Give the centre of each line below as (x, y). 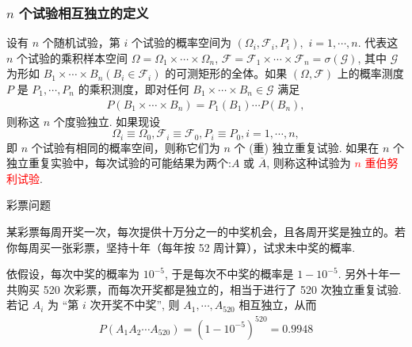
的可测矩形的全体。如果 (226, 73)
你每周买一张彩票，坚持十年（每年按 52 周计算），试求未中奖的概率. (181, 247)
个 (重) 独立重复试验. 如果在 (307, 147)
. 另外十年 (364, 274)
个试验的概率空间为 (181, 42)
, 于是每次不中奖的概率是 (229, 274)
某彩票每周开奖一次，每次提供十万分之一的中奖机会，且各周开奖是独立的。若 (206, 232)
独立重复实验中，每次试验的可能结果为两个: (119, 163)
